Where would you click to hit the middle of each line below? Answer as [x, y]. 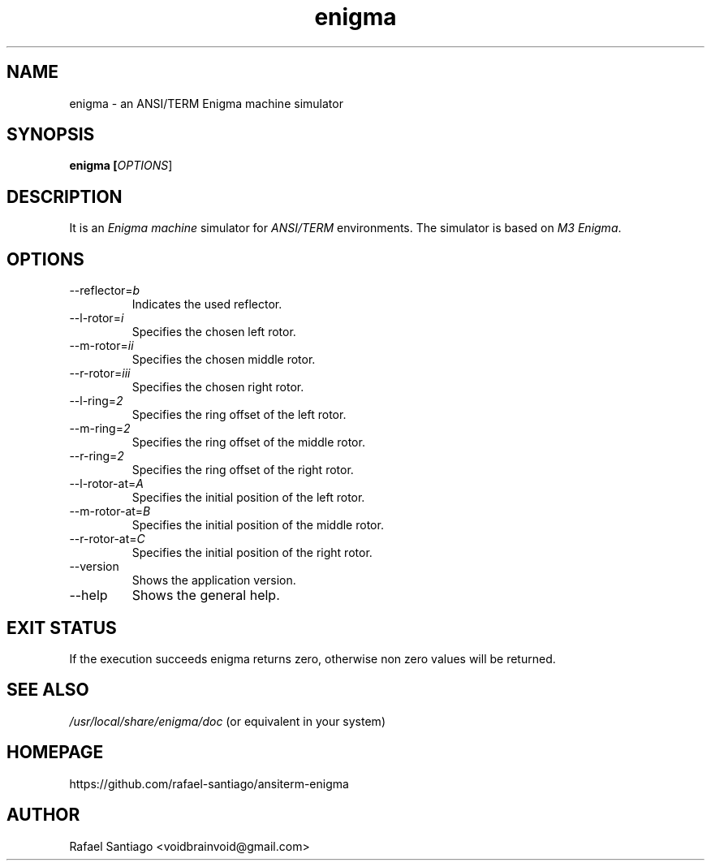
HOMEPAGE [55, 753]
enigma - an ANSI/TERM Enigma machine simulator [206, 103]
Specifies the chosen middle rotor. [224, 360]
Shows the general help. [206, 595]
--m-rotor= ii [101, 346]
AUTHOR [43, 815]
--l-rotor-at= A [106, 484]
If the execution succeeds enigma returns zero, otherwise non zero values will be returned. [312, 658]
